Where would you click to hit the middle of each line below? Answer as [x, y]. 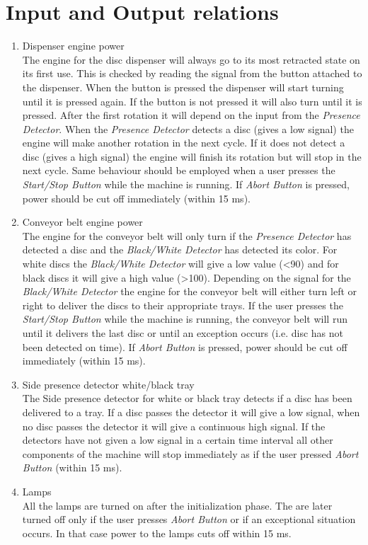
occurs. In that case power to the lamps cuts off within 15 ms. [157, 533]
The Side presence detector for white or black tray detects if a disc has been [187, 398]
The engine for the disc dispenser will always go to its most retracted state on [191, 59]
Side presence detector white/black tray [108, 384]
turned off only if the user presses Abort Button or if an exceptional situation [189, 519]
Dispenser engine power [73, 46]
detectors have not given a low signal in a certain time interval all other [178, 440]
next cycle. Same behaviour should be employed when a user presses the [179, 170]
